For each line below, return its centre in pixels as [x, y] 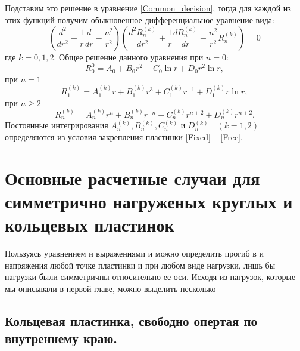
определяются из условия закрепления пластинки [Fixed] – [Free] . [124, 136]
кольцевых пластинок [90, 225]
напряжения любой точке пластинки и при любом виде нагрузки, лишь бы [140, 265]
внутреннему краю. [61, 338]
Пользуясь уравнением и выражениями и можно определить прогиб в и [134, 253]
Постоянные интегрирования [57, 125]
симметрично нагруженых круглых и [149, 201]
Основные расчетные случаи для [132, 178]
